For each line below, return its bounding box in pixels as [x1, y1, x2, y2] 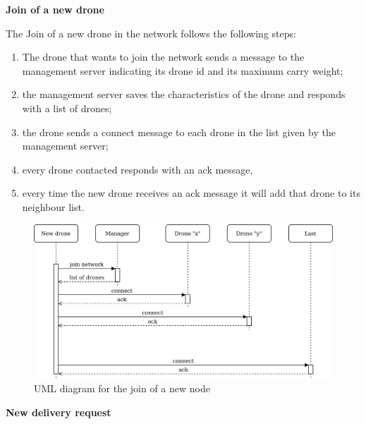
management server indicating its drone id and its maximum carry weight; [22, 63, 343, 78]
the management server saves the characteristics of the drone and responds [22, 87, 346, 102]
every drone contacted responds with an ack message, [22, 162, 253, 176]
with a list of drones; [22, 100, 112, 115]
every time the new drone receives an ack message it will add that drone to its [22, 186, 360, 200]
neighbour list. [22, 199, 85, 214]
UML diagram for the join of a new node [34, 381, 210, 396]
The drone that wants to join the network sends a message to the [22, 49, 305, 64]
